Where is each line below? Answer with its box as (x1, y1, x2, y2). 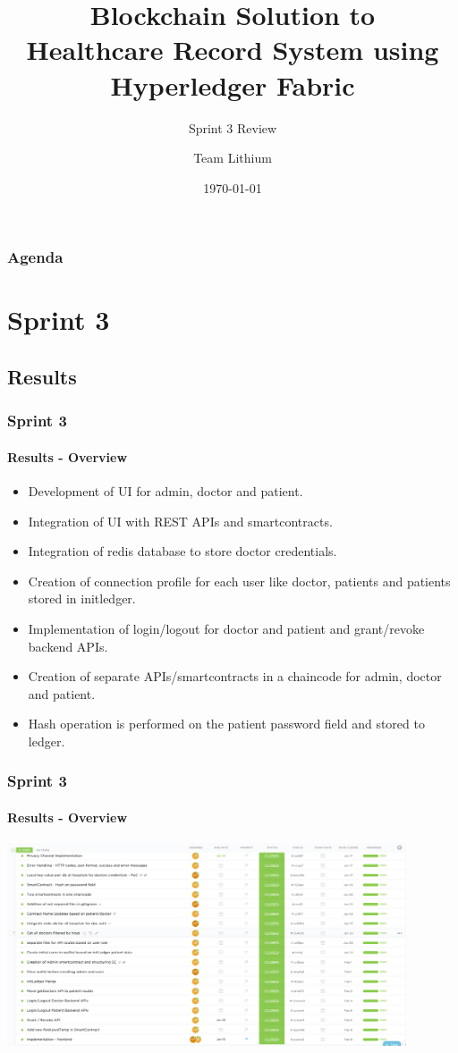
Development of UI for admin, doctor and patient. (28, 482, 303, 500)
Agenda (7, 246, 64, 268)
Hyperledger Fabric (110, 66, 355, 103)
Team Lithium (193, 148, 272, 167)
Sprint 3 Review (188, 118, 277, 137)
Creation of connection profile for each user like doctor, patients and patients (28, 571, 451, 590)
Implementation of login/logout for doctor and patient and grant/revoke (28, 619, 425, 637)
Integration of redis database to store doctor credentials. (28, 542, 337, 560)
